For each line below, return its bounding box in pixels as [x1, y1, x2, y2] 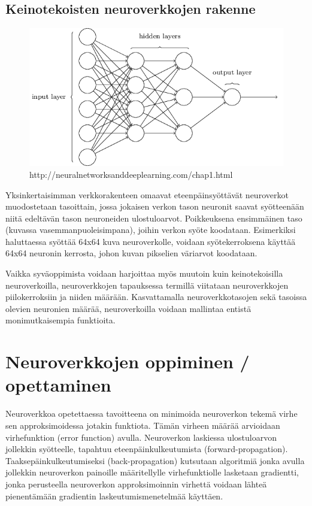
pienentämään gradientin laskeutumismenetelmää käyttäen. [5, 489, 223, 502]
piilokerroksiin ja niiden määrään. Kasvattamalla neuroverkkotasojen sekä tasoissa [5, 290, 307, 303]
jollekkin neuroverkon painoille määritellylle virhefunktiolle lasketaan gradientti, [5, 466, 299, 478]
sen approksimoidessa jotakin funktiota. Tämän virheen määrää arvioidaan [5, 419, 280, 431]
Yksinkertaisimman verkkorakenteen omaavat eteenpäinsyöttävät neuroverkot [5, 188, 289, 201]
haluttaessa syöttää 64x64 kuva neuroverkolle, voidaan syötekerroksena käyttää [5, 235, 296, 247]
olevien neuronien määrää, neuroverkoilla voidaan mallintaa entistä [5, 302, 252, 314]
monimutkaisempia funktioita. [5, 314, 116, 326]
